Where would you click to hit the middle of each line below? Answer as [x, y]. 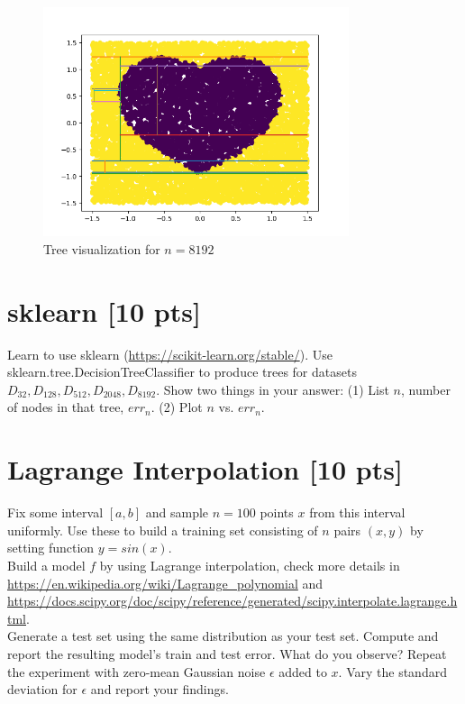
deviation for [42, 689]
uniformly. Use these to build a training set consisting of [163, 530]
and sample [177, 512]
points [277, 512]
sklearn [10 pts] [104, 311]
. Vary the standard [392, 671]
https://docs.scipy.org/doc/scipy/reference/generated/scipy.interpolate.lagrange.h [232, 601]
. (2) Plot [177, 407]
